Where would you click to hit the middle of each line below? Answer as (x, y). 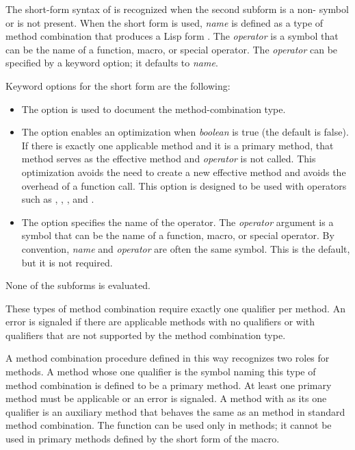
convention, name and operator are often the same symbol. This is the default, (186, 248)
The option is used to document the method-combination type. (154, 109)
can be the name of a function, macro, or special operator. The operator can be (172, 49)
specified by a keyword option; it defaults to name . (112, 63)
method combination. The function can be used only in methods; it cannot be (169, 425)
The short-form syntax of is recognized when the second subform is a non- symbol (177, 9)
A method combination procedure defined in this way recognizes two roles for (168, 358)
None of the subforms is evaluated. (78, 285)
